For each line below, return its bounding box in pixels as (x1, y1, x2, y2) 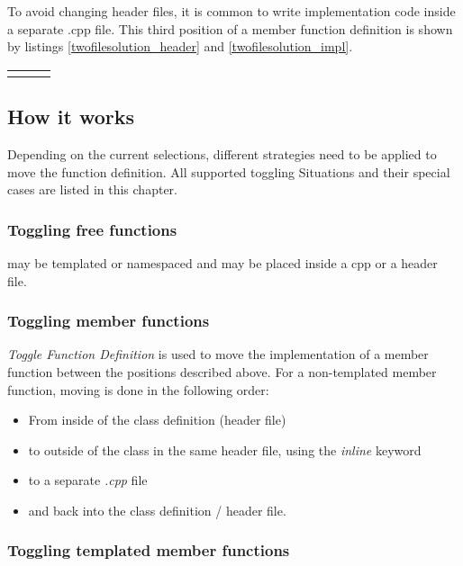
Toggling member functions (7, 310, 210, 332)
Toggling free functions (7, 218, 177, 240)
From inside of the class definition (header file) (28, 410, 286, 429)
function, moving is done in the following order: (7, 380, 269, 399)
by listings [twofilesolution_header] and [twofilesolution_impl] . (7, 37, 353, 56)
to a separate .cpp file (28, 471, 148, 490)
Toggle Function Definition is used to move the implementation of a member (7, 345, 429, 364)
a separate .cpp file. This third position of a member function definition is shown (7, 19, 453, 38)
